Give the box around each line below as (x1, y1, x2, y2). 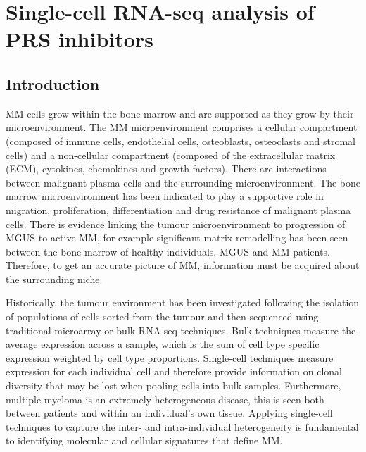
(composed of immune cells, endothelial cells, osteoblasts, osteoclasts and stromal (6, 133, 355, 148)
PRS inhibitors (6, 25, 153, 54)
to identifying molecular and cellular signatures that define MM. (6, 433, 283, 448)
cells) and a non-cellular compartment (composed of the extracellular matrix (6, 147, 336, 162)
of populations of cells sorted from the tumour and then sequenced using (6, 309, 319, 324)
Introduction (6, 73, 100, 94)
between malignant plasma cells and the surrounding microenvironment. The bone (6, 175, 361, 189)
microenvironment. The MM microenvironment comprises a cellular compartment (6, 120, 358, 134)
